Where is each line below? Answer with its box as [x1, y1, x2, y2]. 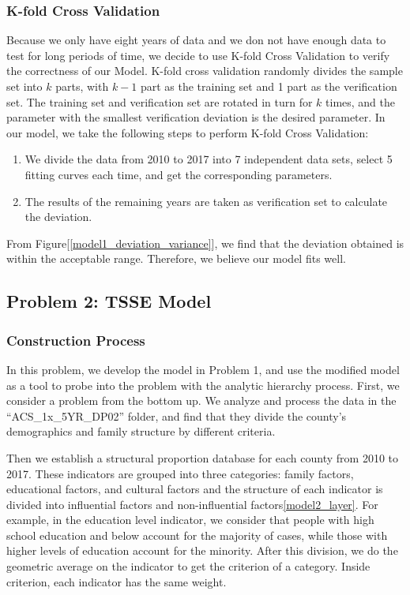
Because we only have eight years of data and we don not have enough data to [6, 32, 386, 48]
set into [6, 78, 43, 94]
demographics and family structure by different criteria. [6, 423, 276, 440]
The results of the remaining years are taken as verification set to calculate [24, 193, 388, 209]
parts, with [55, 78, 109, 94]
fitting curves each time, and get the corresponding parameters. [24, 166, 333, 182]
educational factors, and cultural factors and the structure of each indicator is [6, 481, 383, 497]
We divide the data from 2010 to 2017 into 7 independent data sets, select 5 [24, 151, 393, 167]
